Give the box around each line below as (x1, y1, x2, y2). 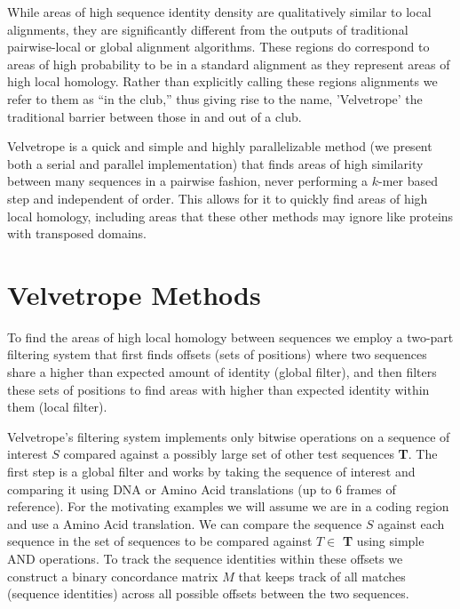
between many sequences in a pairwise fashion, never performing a (7, 172, 369, 190)
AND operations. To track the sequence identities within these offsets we (7, 549, 403, 567)
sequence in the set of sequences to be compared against (7, 532, 313, 550)
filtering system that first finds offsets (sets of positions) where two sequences (7, 345, 427, 364)
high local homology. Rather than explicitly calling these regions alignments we (7, 72, 438, 91)
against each (377, 514, 445, 533)
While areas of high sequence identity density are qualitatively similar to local (7, 3, 432, 20)
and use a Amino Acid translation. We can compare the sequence (7, 514, 362, 533)
